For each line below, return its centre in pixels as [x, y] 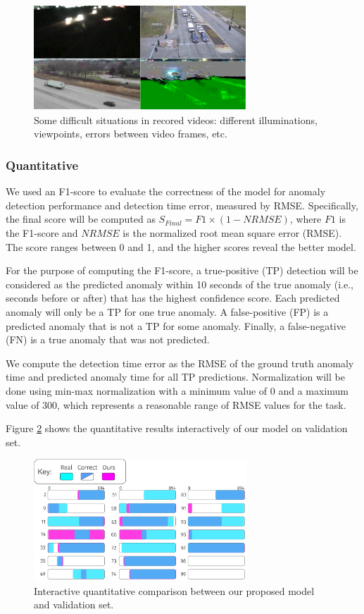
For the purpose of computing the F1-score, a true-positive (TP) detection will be [182, 270]
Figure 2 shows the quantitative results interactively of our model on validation [177, 428]
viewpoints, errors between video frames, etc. [131, 134]
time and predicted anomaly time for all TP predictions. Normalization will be [175, 377]
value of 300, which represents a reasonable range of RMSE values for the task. [176, 404]
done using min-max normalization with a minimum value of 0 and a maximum [177, 390]
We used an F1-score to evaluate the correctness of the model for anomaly [166, 191]
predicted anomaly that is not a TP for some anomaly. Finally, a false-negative [176, 325]
